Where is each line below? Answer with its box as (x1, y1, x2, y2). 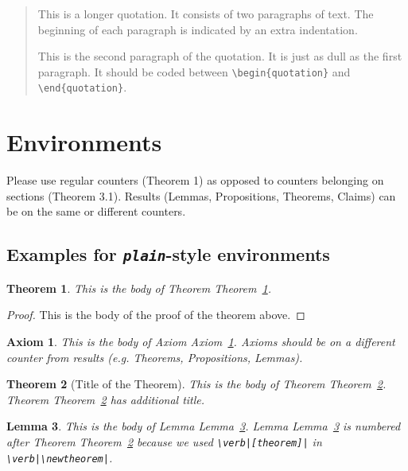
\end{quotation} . (37, 79, 127, 95)
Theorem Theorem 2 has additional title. (6, 391, 205, 407)
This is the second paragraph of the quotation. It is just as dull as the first (37, 48, 402, 64)
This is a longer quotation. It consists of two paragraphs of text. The (37, 6, 374, 21)
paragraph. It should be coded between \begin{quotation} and (37, 63, 351, 80)
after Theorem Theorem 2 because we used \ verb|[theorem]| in (6, 433, 322, 450)
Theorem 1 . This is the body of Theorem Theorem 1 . (6, 279, 272, 296)
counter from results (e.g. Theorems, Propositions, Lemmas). (6, 348, 303, 365)
